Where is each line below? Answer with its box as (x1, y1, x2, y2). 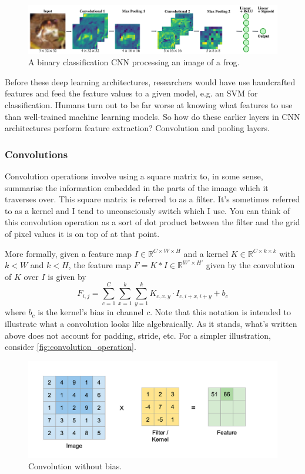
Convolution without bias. (28, 460, 122, 472)
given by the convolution (206, 259, 295, 271)
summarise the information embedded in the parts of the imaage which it (5, 181, 269, 193)
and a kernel (183, 247, 229, 259)
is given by (48, 270, 86, 282)
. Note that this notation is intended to (150, 306, 291, 318)
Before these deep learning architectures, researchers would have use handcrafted (5, 75, 296, 88)
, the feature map (68, 259, 131, 271)
